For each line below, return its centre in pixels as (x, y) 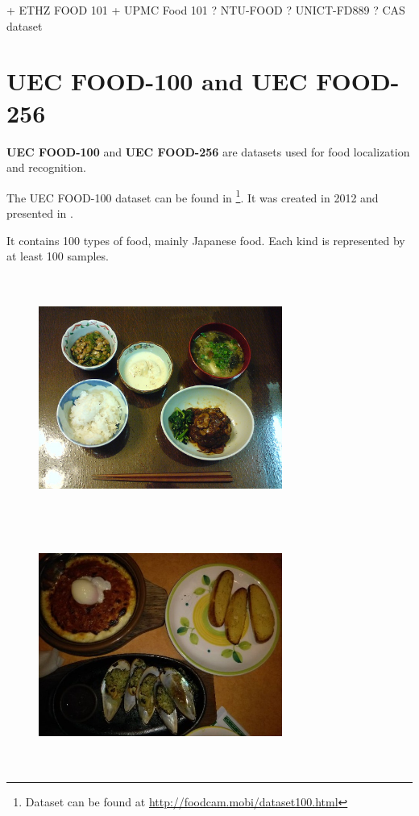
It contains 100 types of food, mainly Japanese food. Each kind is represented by (206, 240)
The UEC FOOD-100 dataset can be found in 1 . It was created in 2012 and (193, 196)
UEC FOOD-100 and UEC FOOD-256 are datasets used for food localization (208, 151)
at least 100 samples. (58, 256)
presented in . (40, 212)
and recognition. (46, 167)
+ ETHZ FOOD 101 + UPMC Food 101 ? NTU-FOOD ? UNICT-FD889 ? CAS (206, 10)
